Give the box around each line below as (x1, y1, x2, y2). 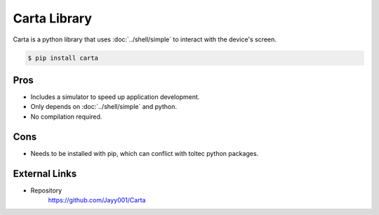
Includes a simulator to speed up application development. (30, 93, 200, 101)
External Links (13, 167, 77, 179)
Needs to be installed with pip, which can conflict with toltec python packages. (30, 149, 259, 157)
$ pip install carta (27, 53, 98, 62)
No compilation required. (30, 112, 102, 121)
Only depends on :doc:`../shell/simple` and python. (30, 103, 177, 111)
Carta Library (13, 11, 93, 26)
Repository (30, 186, 62, 195)
